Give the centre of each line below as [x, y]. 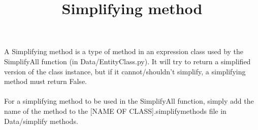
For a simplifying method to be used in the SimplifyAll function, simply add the [129, 101]
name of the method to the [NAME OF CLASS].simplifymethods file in [115, 111]
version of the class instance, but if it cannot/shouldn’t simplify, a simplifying [125, 71]
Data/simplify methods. [41, 121]
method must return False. [45, 81]
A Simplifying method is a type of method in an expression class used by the [124, 51]
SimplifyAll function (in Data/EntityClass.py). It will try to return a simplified [127, 61]
